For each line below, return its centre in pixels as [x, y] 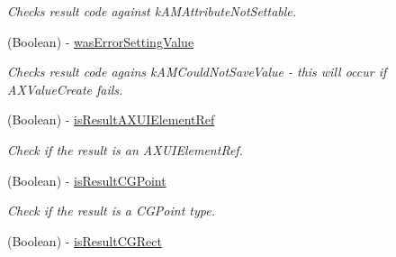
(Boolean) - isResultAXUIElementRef [111, 119]
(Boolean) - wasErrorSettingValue [101, 41]
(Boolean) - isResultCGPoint [87, 180]
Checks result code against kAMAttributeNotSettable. [152, 11]
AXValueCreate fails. [65, 89]
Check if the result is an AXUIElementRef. [125, 149]
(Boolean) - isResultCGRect [85, 240]
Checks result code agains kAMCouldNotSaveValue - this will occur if [197, 72]
